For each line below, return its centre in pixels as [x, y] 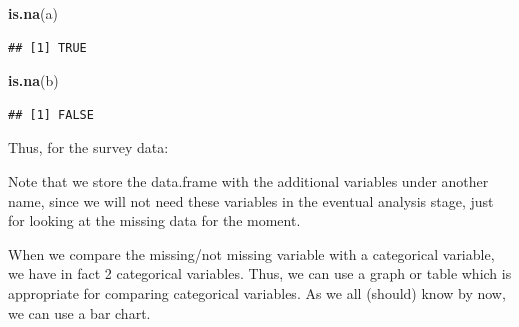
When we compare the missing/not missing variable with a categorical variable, [251, 253]
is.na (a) [33, 13]
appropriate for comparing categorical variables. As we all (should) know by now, [257, 292]
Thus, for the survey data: [88, 147]
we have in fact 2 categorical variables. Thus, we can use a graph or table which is [260, 273]
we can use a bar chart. [79, 312]
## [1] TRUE [47, 47]
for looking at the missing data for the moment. [154, 220]
